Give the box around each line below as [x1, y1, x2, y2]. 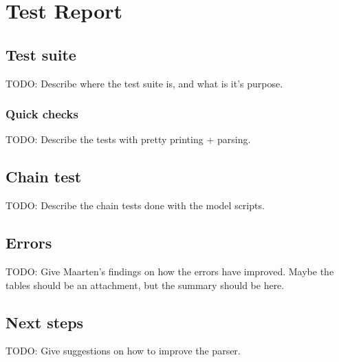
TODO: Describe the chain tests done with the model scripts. [6, 198, 265, 213]
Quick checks [6, 105, 78, 123]
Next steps [6, 311, 84, 332]
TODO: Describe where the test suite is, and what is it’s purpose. [6, 76, 283, 90]
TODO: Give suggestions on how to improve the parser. [6, 343, 241, 358]
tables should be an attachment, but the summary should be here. [6, 277, 285, 292]
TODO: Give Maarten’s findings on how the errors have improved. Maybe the [6, 264, 334, 278]
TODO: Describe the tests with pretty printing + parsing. [6, 132, 251, 147]
